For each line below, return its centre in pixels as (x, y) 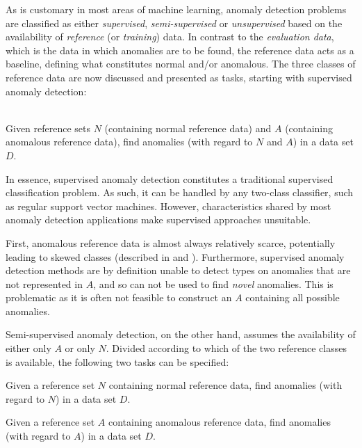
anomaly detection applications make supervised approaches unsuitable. (158, 219)
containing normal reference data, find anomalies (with (225, 385)
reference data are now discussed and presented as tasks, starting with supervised (179, 77)
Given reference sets (48, 128)
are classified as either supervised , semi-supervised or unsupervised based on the (174, 23)
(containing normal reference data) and (188, 128)
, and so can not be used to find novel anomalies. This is (213, 283)
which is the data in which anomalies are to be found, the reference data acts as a (180, 50)
